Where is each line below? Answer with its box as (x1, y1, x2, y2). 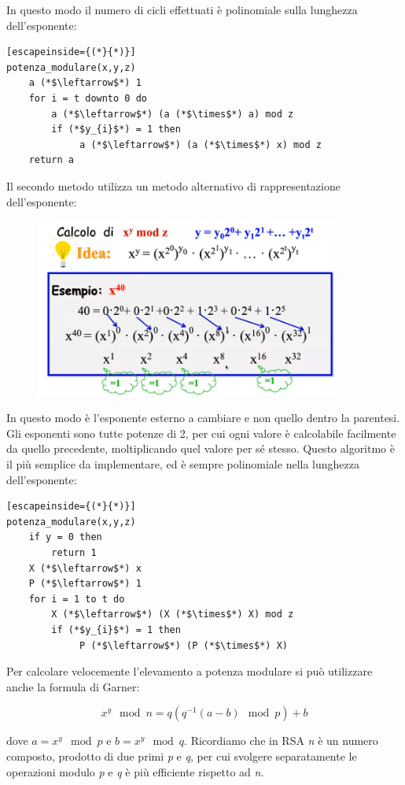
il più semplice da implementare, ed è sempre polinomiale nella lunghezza (6, 456, 359, 472)
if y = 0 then (28, 531, 102, 543)
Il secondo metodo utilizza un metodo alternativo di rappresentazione (6, 177, 341, 194)
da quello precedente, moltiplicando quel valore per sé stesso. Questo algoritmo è (6, 440, 396, 457)
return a (28, 154, 74, 166)
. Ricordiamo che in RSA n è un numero (184, 732, 378, 749)
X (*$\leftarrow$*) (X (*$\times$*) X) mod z (51, 609, 294, 620)
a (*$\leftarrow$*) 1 (28, 77, 142, 89)
